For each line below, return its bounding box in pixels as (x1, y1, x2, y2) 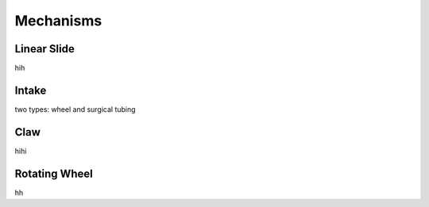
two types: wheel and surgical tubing (14, 104, 136, 114)
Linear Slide (14, 42, 75, 56)
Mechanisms (14, 12, 102, 29)
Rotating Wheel (14, 167, 93, 180)
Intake (14, 83, 47, 97)
